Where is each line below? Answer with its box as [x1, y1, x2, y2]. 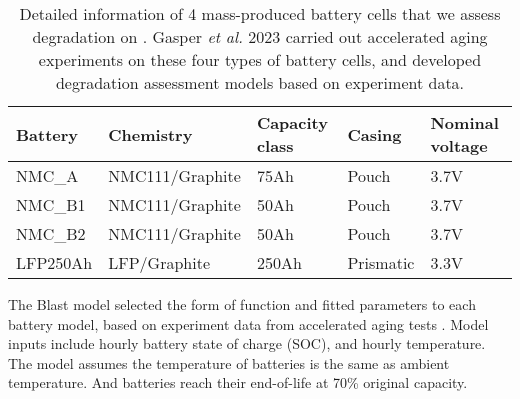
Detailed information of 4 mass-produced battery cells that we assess [19, 2, 501, 25]
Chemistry [108, 122, 193, 146]
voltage [430, 134, 488, 157]
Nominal [430, 111, 499, 134]
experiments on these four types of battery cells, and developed [38, 48, 482, 71]
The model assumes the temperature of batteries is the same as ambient [8, 352, 450, 373]
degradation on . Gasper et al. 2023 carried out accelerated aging [32, 25, 488, 48]
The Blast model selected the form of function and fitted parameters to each [8, 294, 476, 314]
